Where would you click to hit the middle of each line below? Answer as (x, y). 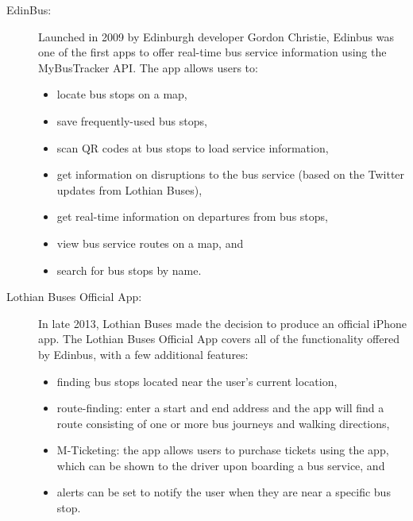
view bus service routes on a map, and (150, 243)
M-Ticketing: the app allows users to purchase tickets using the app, (223, 450)
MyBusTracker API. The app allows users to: (148, 67)
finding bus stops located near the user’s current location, (197, 381)
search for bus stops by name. (129, 270)
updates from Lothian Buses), (129, 189)
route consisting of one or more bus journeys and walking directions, (223, 423)
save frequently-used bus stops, (132, 120)
